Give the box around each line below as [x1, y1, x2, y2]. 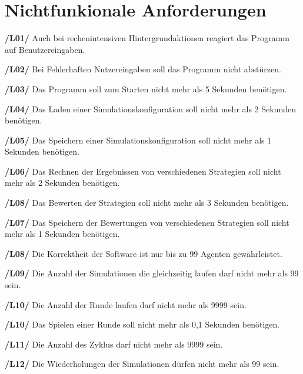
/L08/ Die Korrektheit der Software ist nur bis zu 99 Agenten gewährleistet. [5, 247, 282, 259]
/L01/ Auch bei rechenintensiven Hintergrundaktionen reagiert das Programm [5, 32, 289, 44]
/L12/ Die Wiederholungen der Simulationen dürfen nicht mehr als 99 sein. [5, 358, 279, 370]
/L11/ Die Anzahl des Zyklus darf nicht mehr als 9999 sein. [5, 338, 223, 350]
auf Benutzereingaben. [5, 43, 85, 55]
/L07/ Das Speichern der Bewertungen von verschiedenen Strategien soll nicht [5, 216, 289, 228]
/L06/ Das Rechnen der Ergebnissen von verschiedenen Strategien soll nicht [5, 165, 281, 177]
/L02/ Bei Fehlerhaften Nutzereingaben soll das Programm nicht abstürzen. [5, 63, 281, 75]
